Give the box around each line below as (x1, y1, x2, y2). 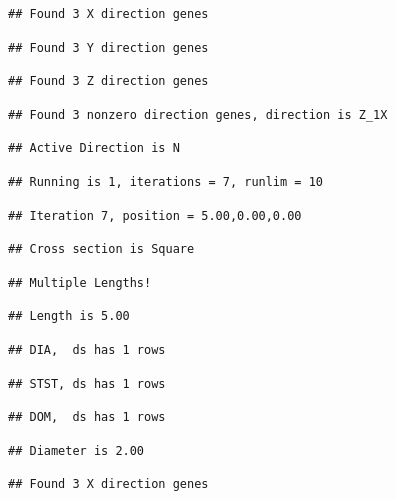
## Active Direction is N (8, 141, 180, 156)
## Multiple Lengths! (8, 275, 152, 290)
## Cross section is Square (8, 242, 195, 257)
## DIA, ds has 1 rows (8, 342, 166, 357)
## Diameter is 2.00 (8, 443, 145, 458)
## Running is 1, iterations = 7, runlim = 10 (8, 174, 323, 189)
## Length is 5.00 (8, 309, 130, 324)
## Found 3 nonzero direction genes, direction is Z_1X (8, 107, 388, 122)
